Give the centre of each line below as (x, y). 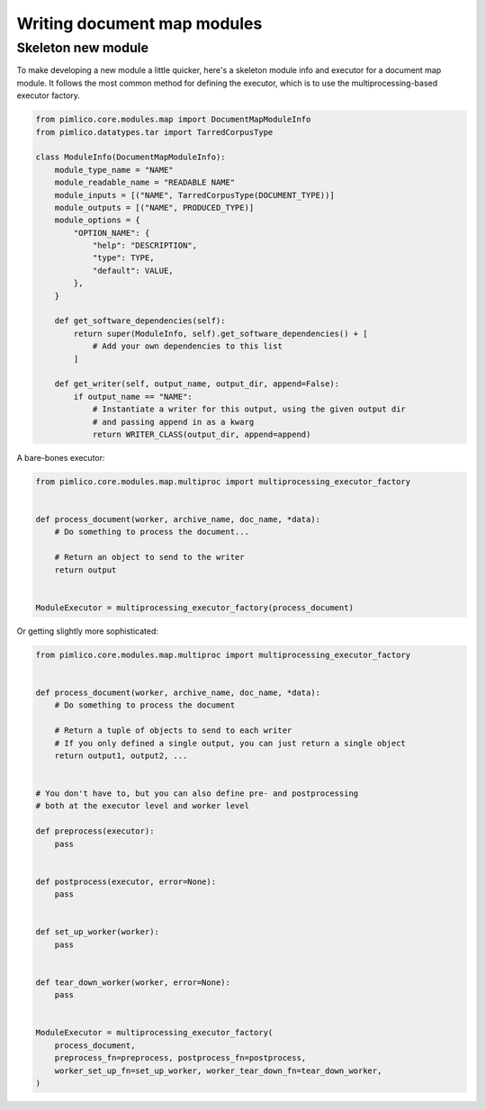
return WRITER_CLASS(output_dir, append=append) (202, 434)
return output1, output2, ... (121, 755)
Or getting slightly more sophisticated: (88, 631)
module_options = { (98, 220)
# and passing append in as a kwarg (173, 422)
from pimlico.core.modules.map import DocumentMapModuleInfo (173, 120)
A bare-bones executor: (61, 457)
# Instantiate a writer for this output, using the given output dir (249, 409)
